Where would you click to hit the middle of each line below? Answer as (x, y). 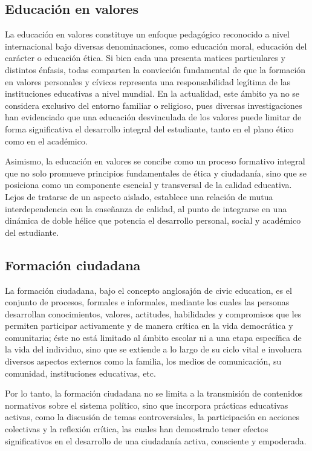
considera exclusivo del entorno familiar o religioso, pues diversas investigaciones (154, 105)
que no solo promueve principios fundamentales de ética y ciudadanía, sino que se (156, 173)
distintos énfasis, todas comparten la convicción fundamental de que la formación (155, 69)
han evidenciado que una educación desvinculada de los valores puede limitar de (153, 117)
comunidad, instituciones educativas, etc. (80, 373)
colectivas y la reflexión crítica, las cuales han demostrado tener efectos (137, 429)
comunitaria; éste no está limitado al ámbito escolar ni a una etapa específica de (153, 337)
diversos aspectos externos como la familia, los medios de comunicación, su (143, 361)
